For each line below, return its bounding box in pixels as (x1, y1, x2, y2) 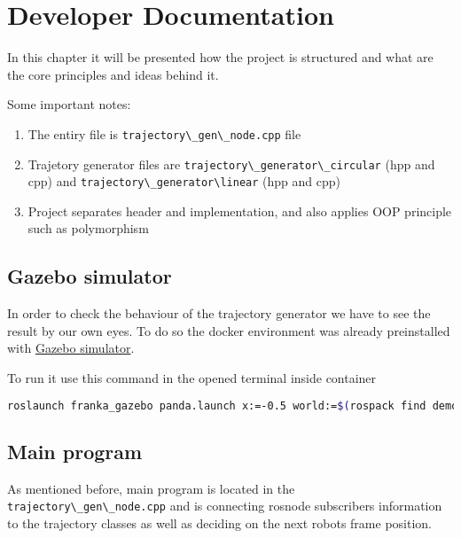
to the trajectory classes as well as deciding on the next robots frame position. (7, 513, 432, 532)
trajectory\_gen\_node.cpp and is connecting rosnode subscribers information (7, 496, 442, 515)
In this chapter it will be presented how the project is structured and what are (7, 48, 434, 66)
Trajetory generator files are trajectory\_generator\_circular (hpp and (27, 154, 435, 173)
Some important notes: (7, 95, 131, 113)
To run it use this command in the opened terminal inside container (7, 369, 377, 387)
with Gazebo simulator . (7, 339, 135, 357)
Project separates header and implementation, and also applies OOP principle (27, 201, 452, 220)
